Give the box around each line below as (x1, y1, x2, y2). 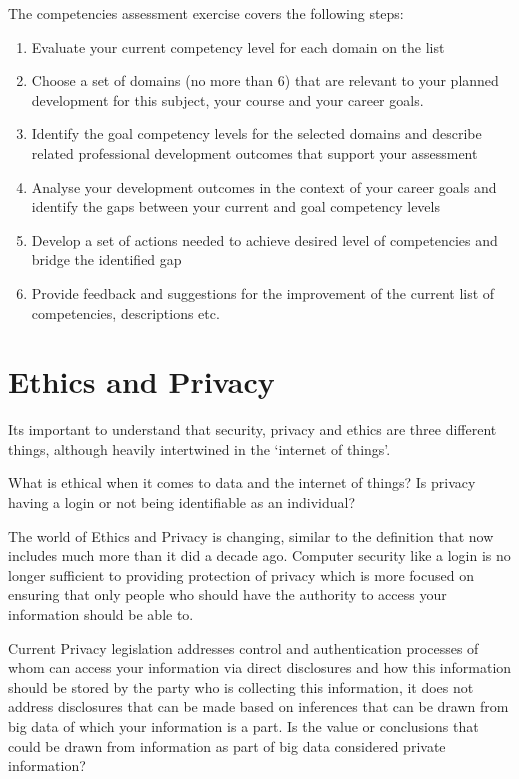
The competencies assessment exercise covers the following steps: (8, 3, 404, 23)
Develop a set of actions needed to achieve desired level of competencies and (31, 229, 498, 250)
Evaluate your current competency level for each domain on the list (31, 36, 445, 57)
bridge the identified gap (31, 249, 182, 270)
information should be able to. (8, 604, 194, 624)
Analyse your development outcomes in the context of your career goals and (31, 176, 497, 197)
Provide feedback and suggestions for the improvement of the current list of (31, 282, 495, 303)
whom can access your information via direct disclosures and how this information (8, 657, 512, 678)
